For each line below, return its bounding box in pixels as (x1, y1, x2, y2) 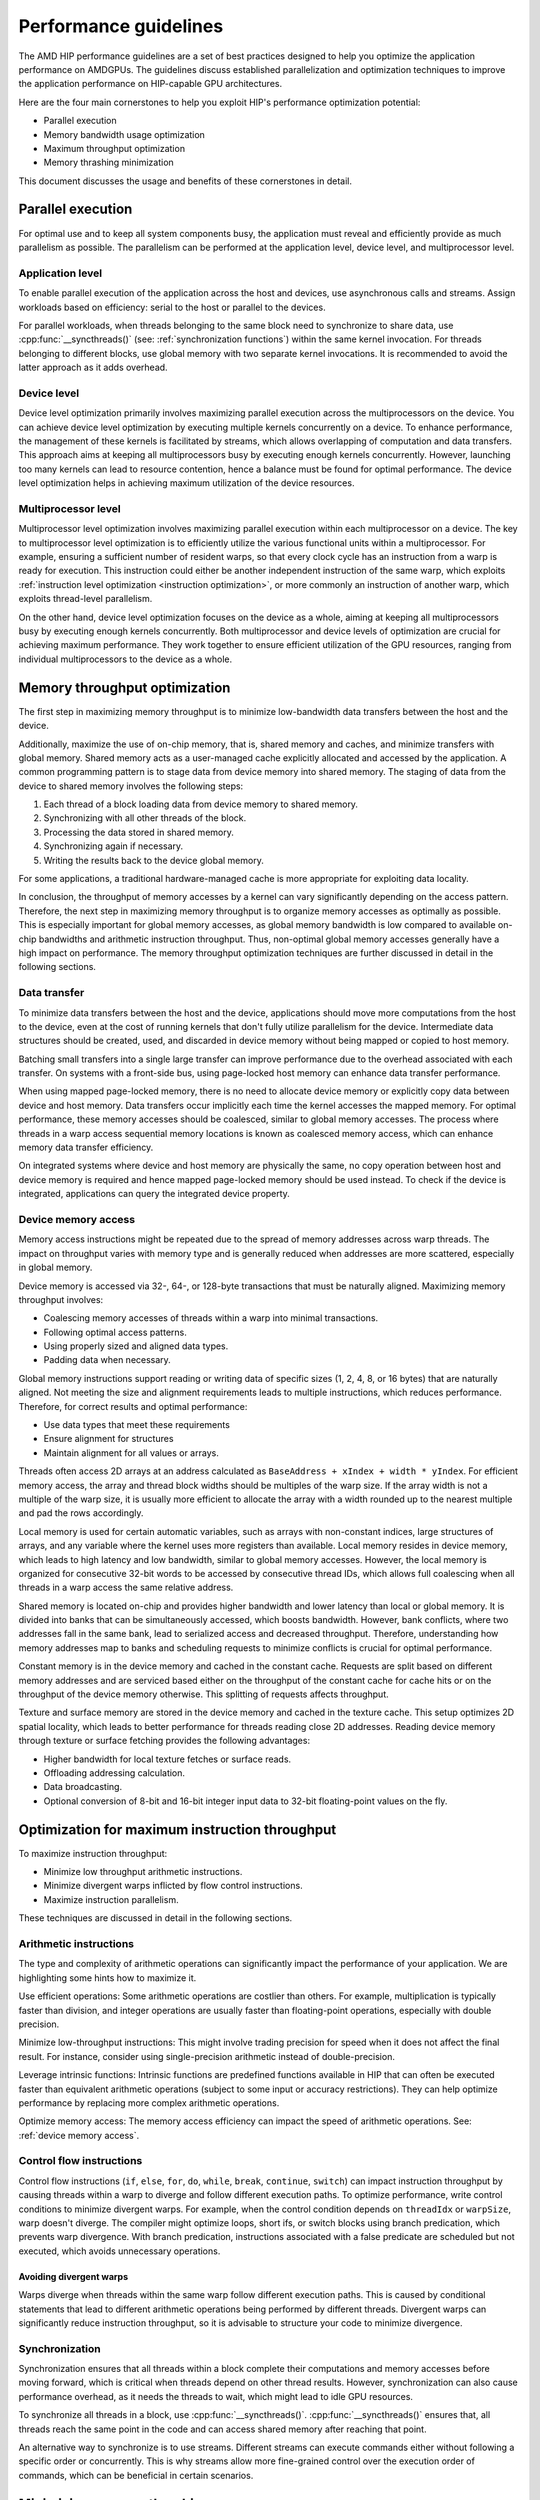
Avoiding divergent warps (18, 2270, 129, 2282)
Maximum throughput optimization (43, 142, 185, 154)
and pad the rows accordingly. (18, 1507, 144, 1519)
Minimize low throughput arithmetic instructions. (43, 1866, 243, 1878)
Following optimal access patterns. (43, 1326, 187, 1338)
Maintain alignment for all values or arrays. (43, 1446, 219, 1459)
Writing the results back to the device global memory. (43, 854, 264, 866)
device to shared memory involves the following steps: (18, 780, 244, 792)
